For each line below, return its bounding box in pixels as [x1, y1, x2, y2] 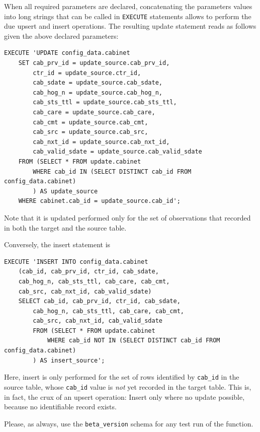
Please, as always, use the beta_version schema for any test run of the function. [4, 418, 253, 428]
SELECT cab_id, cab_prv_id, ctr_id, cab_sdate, [18, 298, 181, 305]
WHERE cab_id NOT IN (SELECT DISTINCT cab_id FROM [47, 337, 220, 344]
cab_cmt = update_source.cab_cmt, [33, 118, 148, 126]
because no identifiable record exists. [4, 401, 117, 412]
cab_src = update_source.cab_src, [33, 128, 148, 136]
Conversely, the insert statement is [4, 239, 111, 250]
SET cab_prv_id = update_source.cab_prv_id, [18, 59, 170, 67]
